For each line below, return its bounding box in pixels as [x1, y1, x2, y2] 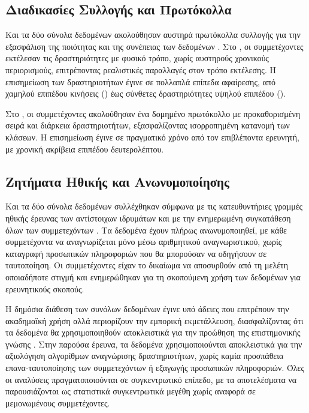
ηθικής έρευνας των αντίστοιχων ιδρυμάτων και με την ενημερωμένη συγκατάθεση [5, 211, 291, 224]
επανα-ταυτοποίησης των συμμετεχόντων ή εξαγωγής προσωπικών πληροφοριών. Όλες [5, 361, 305, 374]
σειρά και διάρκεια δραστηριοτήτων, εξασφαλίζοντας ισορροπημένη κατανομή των [5, 119, 290, 131]
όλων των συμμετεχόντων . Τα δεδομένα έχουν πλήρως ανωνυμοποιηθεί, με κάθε [5, 223, 287, 236]
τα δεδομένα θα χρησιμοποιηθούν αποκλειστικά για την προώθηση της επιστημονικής [5, 326, 301, 339]
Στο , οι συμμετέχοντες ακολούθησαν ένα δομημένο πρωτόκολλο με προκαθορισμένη [5, 107, 301, 119]
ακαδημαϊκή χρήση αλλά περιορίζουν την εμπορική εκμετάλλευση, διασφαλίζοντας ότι [5, 314, 304, 327]
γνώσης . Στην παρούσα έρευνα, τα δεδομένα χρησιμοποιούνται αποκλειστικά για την [5, 337, 302, 350]
